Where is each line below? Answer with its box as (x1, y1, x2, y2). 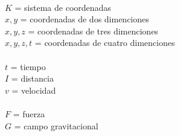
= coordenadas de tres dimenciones (28, 24, 158, 37)
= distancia (11, 72, 54, 85)
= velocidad (11, 83, 56, 96)
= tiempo (10, 60, 46, 73)
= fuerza (13, 107, 45, 120)
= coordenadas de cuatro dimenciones (34, 36, 175, 49)
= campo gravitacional (14, 119, 98, 132)
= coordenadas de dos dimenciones (20, 13, 149, 25)
